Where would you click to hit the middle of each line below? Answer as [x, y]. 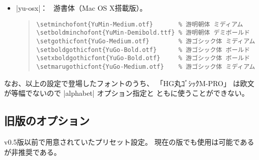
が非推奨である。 [33, 152]
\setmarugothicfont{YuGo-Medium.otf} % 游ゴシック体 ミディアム [146, 66]
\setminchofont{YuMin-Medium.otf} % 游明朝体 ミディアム [140, 24]
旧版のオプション [47, 121]
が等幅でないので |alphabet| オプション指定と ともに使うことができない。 [127, 93]
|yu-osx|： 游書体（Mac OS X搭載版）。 [81, 8]
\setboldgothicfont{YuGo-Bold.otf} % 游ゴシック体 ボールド [143, 50]
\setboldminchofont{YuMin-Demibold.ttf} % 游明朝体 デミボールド [143, 33]
